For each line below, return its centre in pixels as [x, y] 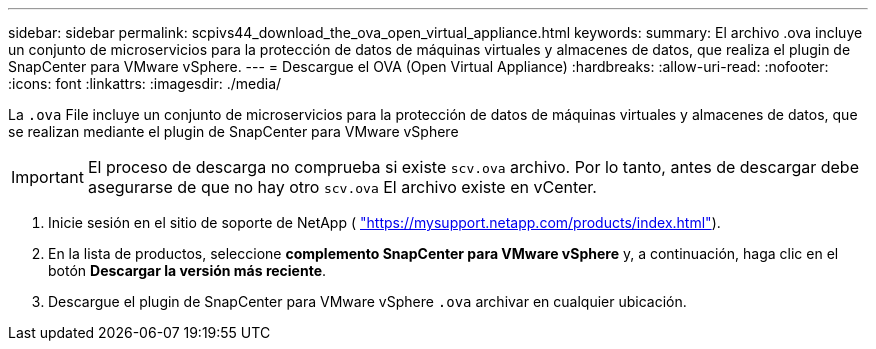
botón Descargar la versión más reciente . [187, 270]
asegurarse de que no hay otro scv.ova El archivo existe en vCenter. [342, 187]
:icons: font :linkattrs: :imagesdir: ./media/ [145, 83]
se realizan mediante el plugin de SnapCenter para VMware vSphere [233, 131]
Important [47, 177]
